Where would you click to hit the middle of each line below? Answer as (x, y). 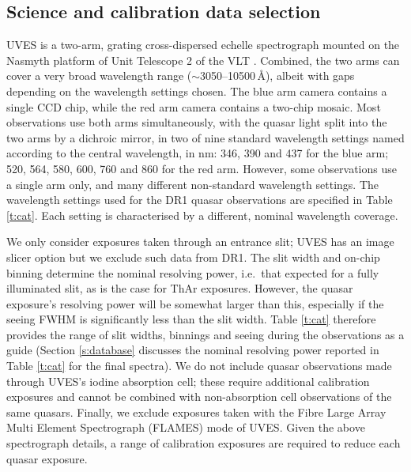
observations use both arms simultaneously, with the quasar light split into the (197, 122)
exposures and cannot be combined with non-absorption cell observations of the (199, 396)
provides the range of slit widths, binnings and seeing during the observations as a (205, 334)
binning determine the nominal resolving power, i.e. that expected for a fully (193, 272)
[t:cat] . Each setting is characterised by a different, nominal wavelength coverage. (202, 215)
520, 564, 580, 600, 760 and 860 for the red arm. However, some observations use (202, 168)
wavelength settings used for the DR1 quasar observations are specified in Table (200, 200)
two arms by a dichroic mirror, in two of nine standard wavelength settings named (205, 137)
